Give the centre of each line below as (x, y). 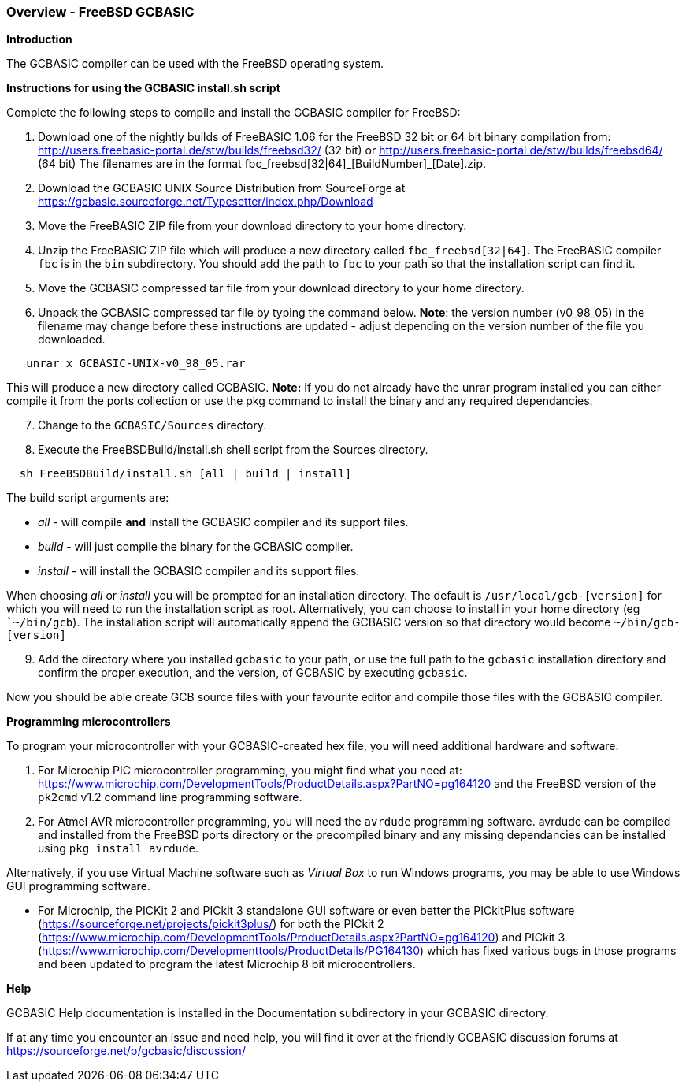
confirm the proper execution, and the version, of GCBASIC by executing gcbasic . (253, 673)
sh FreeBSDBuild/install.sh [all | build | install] (185, 474)
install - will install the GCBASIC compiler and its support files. (199, 571)
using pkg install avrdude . (119, 848)
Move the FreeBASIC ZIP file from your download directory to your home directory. (252, 226)
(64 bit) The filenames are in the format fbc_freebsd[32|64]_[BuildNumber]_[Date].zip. (262, 164)
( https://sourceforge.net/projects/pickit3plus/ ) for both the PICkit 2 (211, 924)
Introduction (39, 39)
